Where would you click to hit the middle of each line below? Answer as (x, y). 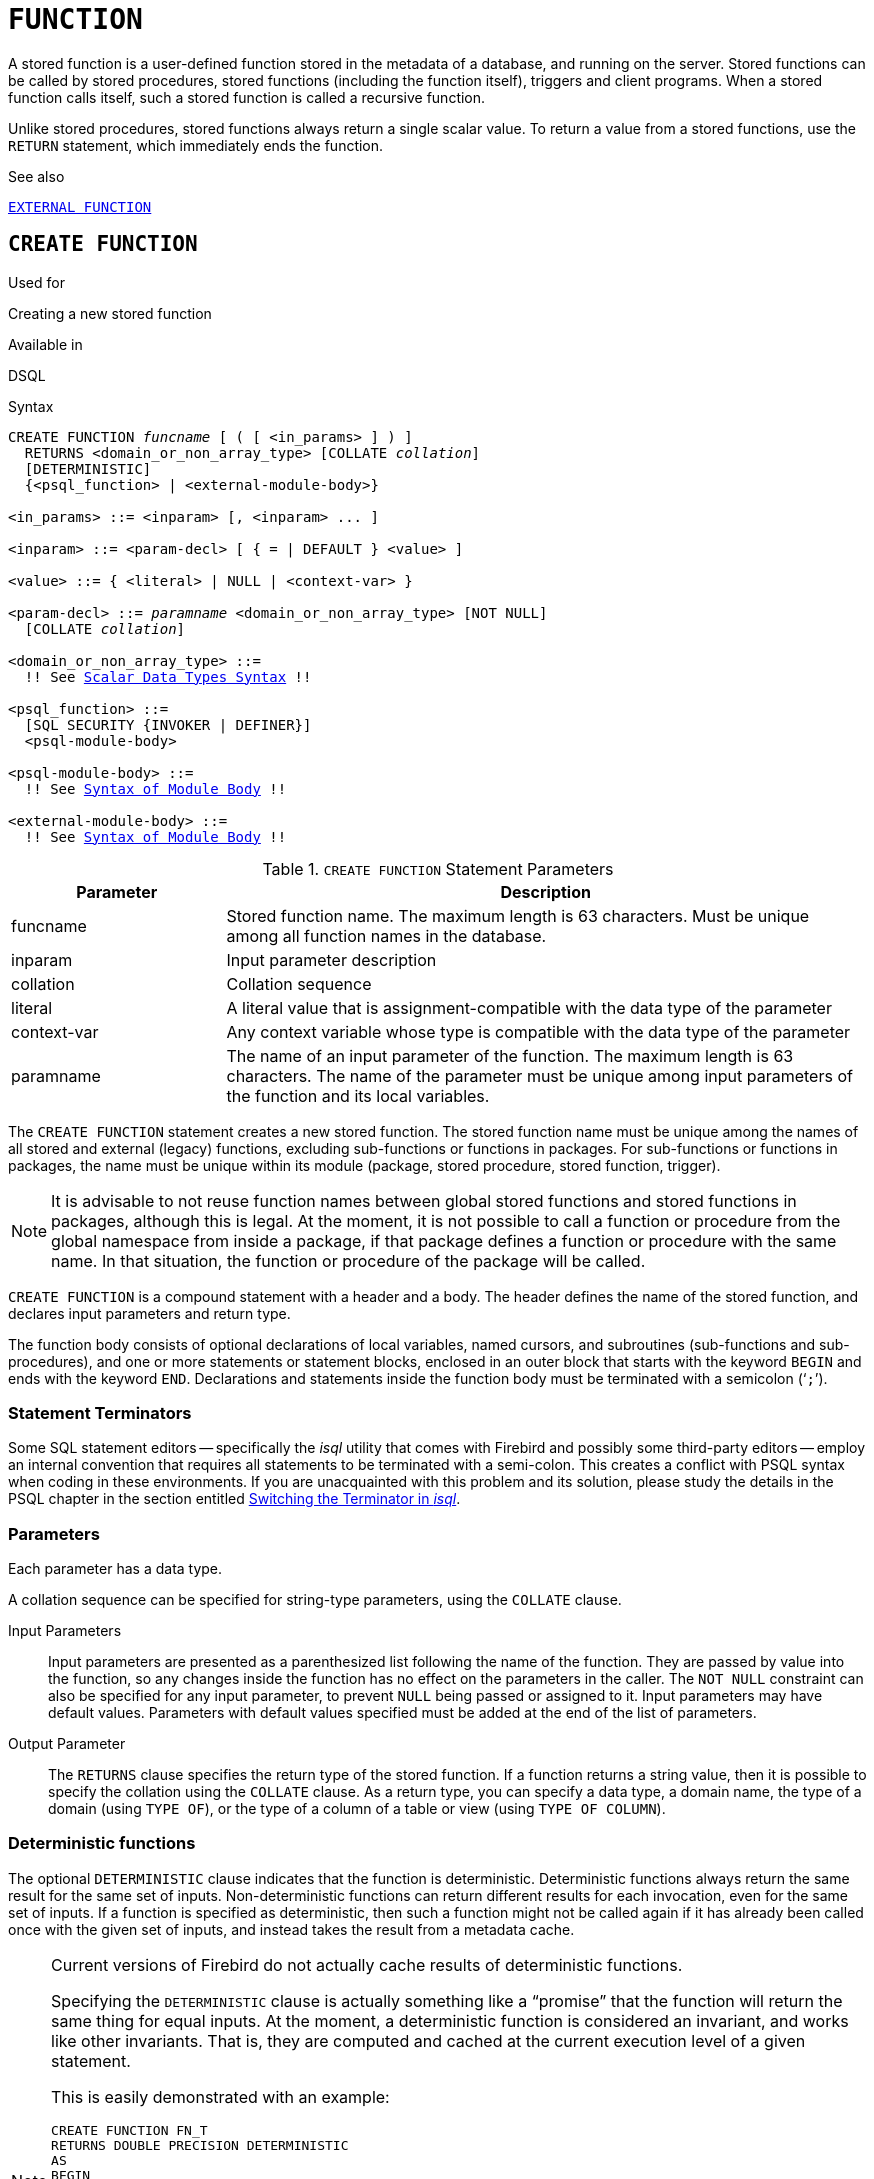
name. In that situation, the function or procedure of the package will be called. (348, 1260)
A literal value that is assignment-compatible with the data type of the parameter (529, 1007)
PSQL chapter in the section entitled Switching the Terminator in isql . (234, 1499)
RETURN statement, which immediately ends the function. (196, 145)
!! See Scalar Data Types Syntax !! (168, 676)
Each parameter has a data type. (115, 1569)
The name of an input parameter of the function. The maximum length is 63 (510, 1055)
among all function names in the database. (386, 935)
